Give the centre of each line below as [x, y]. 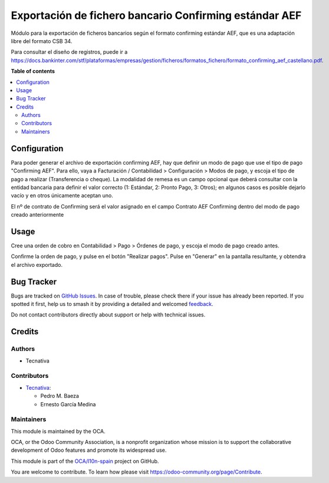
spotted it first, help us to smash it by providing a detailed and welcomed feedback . [112, 304]
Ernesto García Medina [68, 404]
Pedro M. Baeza [60, 396]
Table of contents [33, 71]
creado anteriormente [37, 215]
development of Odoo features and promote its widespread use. [89, 450]
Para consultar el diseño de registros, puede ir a [69, 52]
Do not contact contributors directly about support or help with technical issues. [108, 315]
